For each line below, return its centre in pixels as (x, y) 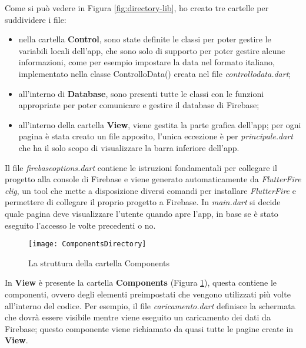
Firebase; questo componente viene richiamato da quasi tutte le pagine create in (149, 328)
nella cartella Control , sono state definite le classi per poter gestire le (145, 39)
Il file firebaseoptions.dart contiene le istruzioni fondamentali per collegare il (141, 167)
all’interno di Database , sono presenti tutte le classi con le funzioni (141, 93)
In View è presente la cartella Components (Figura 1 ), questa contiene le (141, 282)
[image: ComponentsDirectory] (87, 244)
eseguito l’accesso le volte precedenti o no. (80, 225)
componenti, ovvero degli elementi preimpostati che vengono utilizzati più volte (148, 294)
